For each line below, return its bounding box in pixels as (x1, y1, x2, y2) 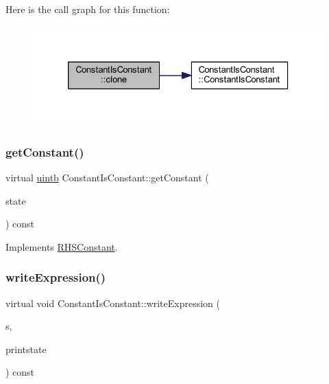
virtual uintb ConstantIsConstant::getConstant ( (5, 170, 209, 185)
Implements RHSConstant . (5, 239, 118, 253)
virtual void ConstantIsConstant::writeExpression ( (5, 295, 221, 310)
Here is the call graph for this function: (5, 2, 170, 16)
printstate (5, 341, 47, 356)
